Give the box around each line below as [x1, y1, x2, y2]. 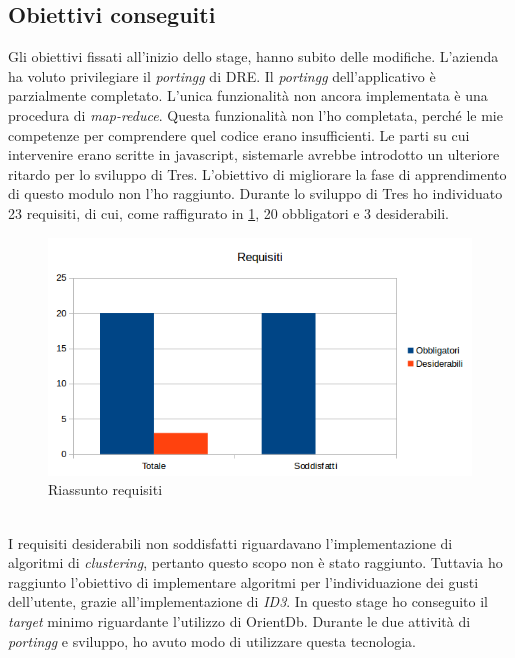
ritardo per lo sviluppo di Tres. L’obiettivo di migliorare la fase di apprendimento [8, 163, 507, 184]
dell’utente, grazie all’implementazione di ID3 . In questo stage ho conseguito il [8, 591, 488, 612]
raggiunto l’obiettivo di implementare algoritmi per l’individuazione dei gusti [8, 571, 479, 592]
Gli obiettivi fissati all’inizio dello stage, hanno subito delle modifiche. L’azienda [8, 46, 499, 67]
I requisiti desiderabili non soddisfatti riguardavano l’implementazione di [8, 532, 453, 553]
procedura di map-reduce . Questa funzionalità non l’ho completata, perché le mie [8, 104, 503, 125]
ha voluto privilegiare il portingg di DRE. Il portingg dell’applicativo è [8, 65, 436, 86]
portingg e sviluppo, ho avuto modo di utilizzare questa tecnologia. [8, 630, 416, 651]
